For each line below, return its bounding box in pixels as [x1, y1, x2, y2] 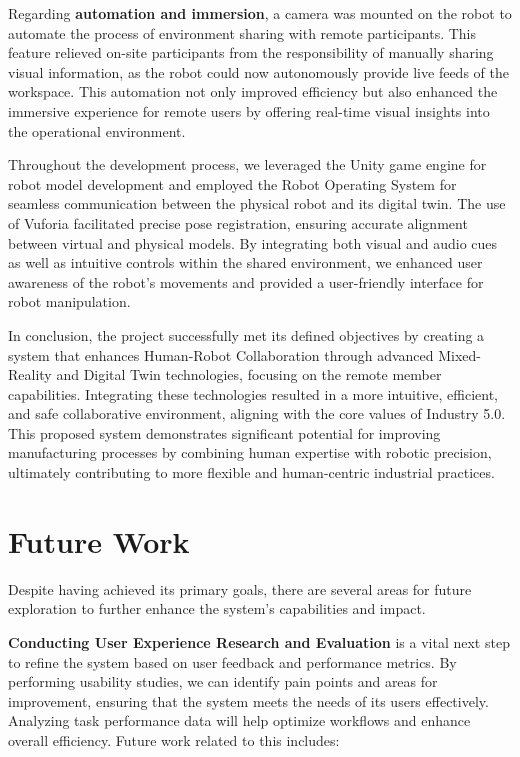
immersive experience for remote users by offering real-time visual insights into [8, 100, 490, 121]
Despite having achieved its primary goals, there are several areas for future [8, 578, 472, 599]
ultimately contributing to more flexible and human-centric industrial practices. [8, 462, 495, 483]
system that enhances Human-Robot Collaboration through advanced [8, 344, 434, 365]
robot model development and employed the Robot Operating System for [8, 173, 457, 194]
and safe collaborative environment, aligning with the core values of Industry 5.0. [8, 403, 506, 424]
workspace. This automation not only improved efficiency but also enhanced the [8, 81, 498, 102]
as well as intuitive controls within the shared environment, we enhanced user [8, 252, 483, 273]
